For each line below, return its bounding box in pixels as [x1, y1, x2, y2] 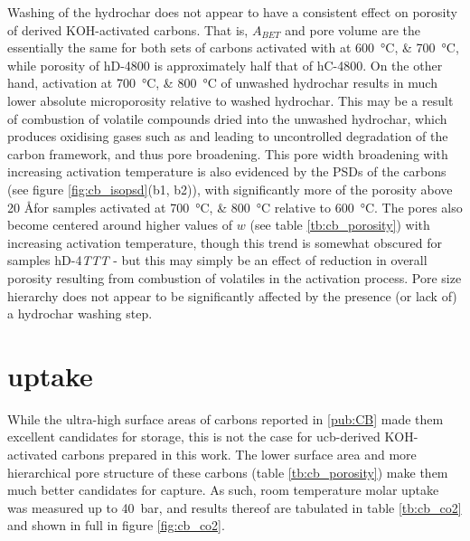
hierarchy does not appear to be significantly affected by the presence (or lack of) [7, 286, 457, 305]
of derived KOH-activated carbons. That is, [7, 20, 249, 39]
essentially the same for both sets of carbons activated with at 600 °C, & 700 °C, [7, 38, 459, 57]
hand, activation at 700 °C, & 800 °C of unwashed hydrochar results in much [7, 73, 437, 92]
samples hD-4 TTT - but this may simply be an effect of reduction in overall [7, 251, 428, 270]
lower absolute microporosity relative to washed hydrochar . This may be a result [7, 90, 454, 109]
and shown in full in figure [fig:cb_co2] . [7, 516, 225, 535]
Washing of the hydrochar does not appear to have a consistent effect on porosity [7, 3, 457, 21]
